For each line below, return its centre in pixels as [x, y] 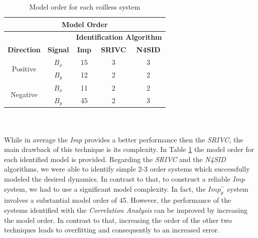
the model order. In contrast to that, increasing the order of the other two [118, 220]
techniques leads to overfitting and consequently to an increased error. [112, 230]
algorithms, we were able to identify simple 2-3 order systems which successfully [127, 169]
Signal [58, 50]
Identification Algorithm [119, 37]
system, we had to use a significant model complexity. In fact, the [105, 188]
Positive [24, 68]
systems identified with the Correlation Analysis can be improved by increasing [126, 210]
